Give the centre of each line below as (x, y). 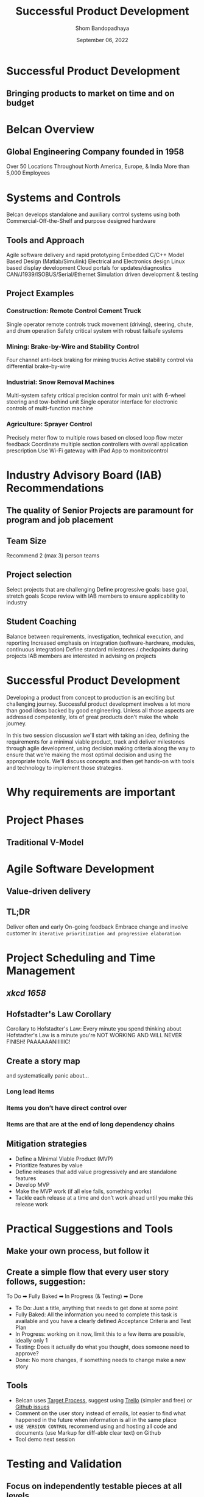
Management (41, 970)
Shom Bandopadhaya (102, 28)
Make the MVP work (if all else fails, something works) (83, 1191)
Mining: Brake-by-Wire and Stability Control (73, 346)
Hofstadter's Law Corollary (59, 1014)
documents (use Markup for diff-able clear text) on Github (88, 1432)
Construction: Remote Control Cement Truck (74, 311)
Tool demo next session (45, 1439)
